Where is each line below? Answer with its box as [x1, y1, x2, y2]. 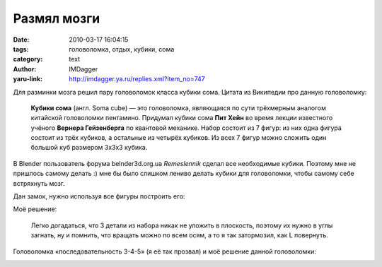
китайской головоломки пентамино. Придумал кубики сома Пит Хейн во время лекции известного [30, 114, 333, 122]
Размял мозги [13, 11, 100, 26]
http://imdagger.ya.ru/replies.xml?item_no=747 [69, 75, 205, 83]
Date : [13, 35, 30, 44]
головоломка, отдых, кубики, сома [69, 44, 175, 53]
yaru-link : [13, 75, 42, 83]
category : [13, 55, 43, 64]
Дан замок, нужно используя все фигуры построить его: [13, 192, 185, 201]
